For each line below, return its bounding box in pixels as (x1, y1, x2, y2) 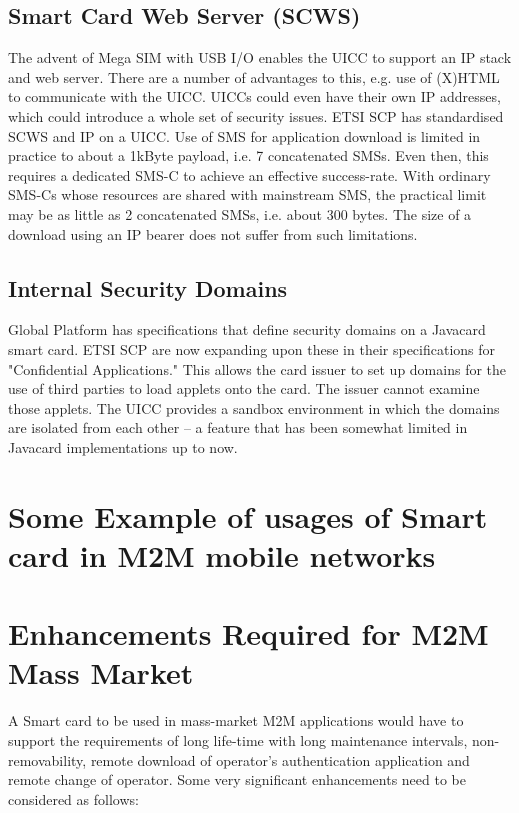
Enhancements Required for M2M (8, 613, 489, 654)
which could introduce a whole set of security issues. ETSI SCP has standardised (8, 105, 504, 126)
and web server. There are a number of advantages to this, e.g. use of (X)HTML (8, 66, 500, 87)
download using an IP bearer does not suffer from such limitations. (8, 223, 418, 244)
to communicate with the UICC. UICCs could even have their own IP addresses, (8, 86, 501, 107)
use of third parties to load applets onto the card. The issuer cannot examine (8, 378, 480, 399)
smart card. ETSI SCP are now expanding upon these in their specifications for (8, 338, 496, 359)
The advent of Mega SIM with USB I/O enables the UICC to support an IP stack (8, 47, 512, 68)
